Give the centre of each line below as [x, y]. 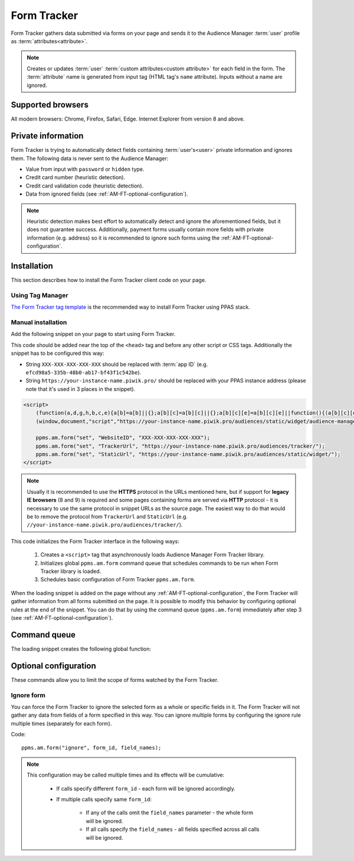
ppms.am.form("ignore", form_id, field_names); [91, 748]
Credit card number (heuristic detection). [76, 177]
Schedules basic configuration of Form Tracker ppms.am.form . [118, 580]
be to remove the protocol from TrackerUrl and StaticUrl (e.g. [107, 517]
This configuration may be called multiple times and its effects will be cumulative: [125, 775]
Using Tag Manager [40, 295]
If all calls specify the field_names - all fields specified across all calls [173, 829]
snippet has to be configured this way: [58, 353]
